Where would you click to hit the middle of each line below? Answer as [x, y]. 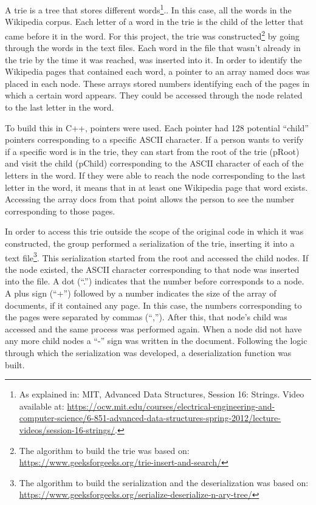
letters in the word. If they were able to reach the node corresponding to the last [155, 175]
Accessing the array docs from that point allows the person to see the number [150, 199]
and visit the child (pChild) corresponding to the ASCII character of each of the [154, 163]
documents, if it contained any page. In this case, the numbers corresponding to [153, 305]
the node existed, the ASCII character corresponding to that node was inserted [152, 269]
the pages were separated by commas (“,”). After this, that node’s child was [146, 317]
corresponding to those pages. [60, 211]
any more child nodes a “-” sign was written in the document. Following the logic [156, 341]
